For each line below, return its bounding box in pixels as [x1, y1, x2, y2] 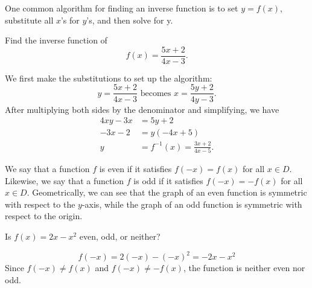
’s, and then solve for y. [86, 13, 173, 26]
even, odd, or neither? [79, 229, 161, 242]
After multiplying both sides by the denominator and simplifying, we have [5, 103, 279, 115]
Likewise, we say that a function [5, 174, 124, 187]
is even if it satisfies [99, 162, 172, 174]
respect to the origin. [5, 210, 83, 222]
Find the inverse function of [5, 34, 107, 46]
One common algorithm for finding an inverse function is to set [5, 2, 238, 14]
